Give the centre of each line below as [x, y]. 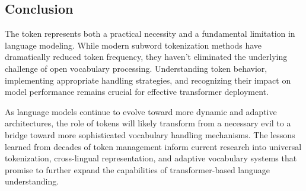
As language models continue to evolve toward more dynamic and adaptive [141, 111]
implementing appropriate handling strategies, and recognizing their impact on [148, 80]
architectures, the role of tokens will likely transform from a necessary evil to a [148, 123]
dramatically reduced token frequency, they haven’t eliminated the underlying [146, 57]
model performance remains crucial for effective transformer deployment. [137, 92]
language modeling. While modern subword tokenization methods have [133, 45]
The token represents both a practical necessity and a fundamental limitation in [150, 34]
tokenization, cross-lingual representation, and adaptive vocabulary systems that [151, 158]
